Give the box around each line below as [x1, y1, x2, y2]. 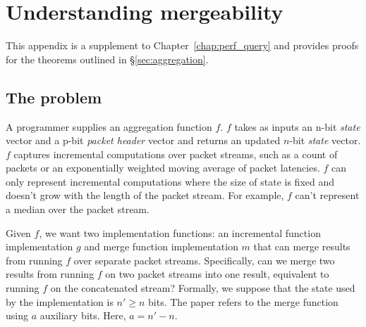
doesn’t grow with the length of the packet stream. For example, [6, 188, 284, 203]
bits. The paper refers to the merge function [148, 294, 338, 309]
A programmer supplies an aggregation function [6, 119, 212, 134]
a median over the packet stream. [6, 202, 150, 217]
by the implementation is [6, 294, 114, 309]
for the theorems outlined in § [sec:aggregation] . [6, 51, 209, 66]
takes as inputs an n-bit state [234, 119, 360, 134]
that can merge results [253, 239, 350, 254]
